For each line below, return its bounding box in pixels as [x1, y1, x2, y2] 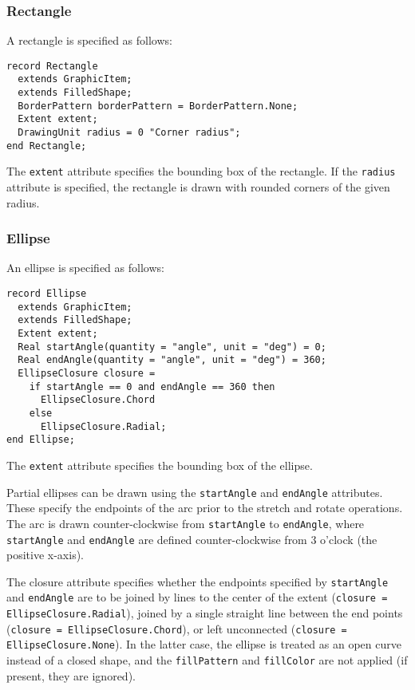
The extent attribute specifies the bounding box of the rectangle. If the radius [6, 163, 396, 179]
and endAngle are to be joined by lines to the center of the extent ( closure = [6, 589, 388, 605]
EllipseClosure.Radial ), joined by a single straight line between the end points [6, 605, 403, 621]
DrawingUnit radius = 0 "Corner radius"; [18, 127, 241, 139]
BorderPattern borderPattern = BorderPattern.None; [18, 100, 298, 112]
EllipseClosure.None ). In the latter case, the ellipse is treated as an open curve [6, 636, 401, 653]
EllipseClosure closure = [18, 368, 156, 379]
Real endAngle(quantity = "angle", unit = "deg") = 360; [18, 354, 326, 366]
